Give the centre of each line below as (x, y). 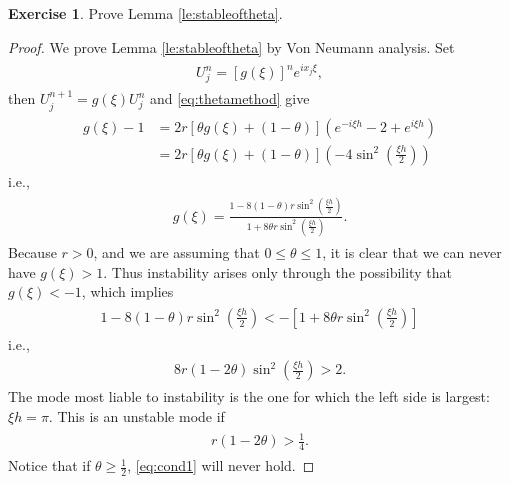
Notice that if (49, 465)
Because (32, 251)
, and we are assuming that (176, 251)
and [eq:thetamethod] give (229, 98)
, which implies (127, 291)
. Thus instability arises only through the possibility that (277, 271)
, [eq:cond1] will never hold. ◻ (221, 465)
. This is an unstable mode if (136, 416)
